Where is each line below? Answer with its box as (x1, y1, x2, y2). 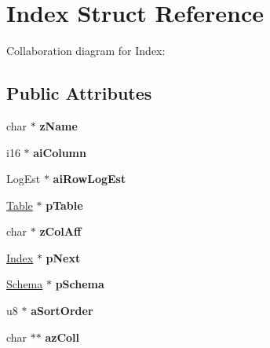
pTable (46, 196, 83, 213)
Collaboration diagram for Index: (6, 42, 166, 59)
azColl (45, 328, 80, 345)
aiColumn (33, 144, 86, 160)
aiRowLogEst (53, 170, 126, 187)
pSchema (55, 276, 104, 292)
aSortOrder (31, 302, 93, 319)
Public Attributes (6, 81, 152, 105)
